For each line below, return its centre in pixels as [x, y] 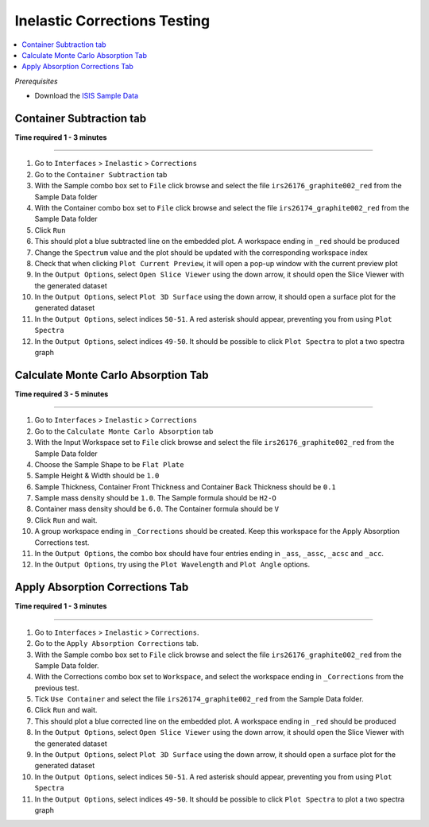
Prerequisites [37, 81]
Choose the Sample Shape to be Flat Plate [109, 464]
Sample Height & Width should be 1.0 [97, 476]
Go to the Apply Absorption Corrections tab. [116, 643]
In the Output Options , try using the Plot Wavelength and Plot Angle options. [172, 565]
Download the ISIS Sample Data [87, 96]
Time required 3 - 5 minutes [62, 394]
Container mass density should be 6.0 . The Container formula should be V [157, 509]
